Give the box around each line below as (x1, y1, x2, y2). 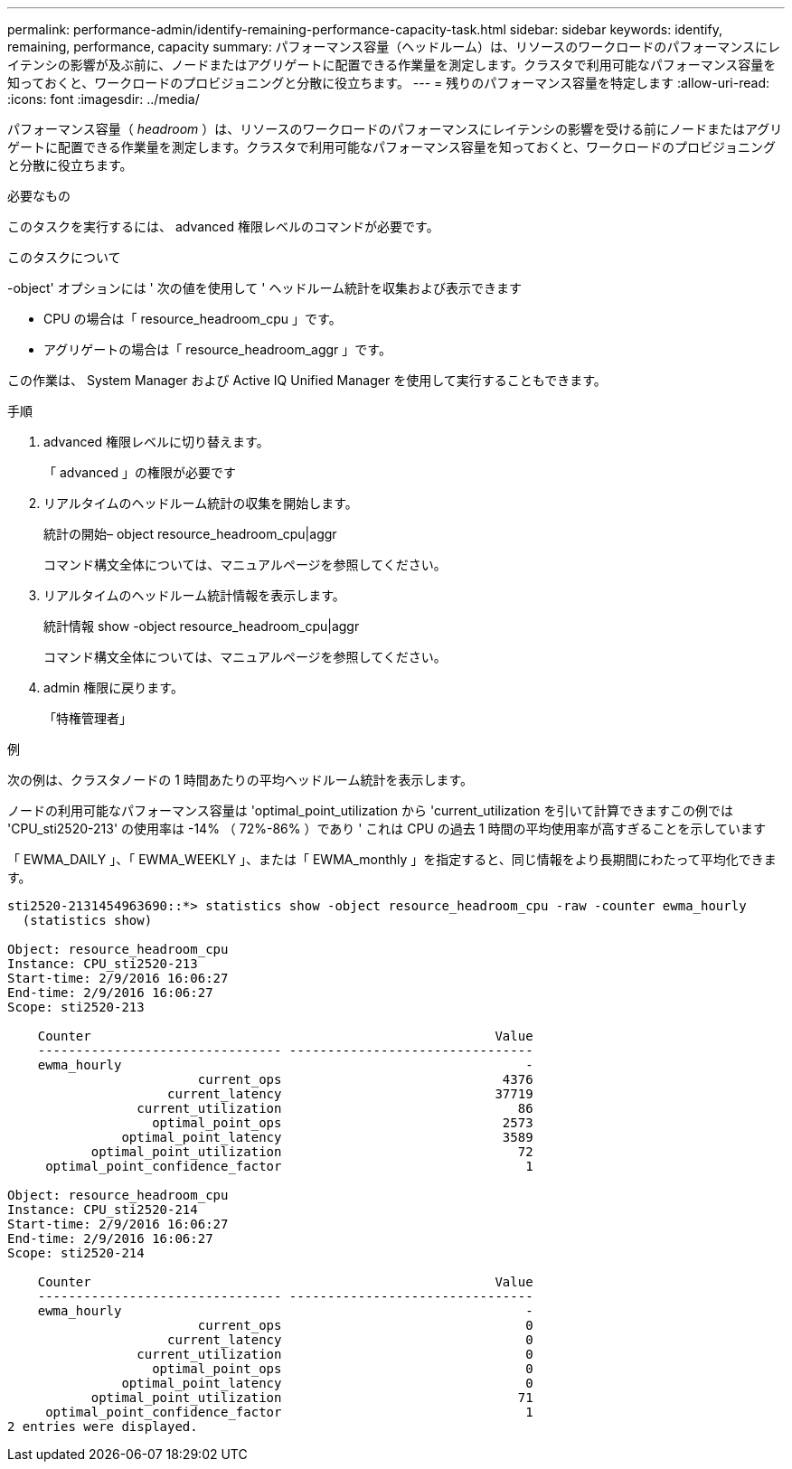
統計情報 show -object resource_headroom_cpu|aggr (43, 618, 360, 634)
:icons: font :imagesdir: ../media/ (7, 91, 200, 107)
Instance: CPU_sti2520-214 (7, 1202, 198, 1217)
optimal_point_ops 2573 (152, 1116, 533, 1130)
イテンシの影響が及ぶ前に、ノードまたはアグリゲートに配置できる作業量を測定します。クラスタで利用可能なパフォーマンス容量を (7, 57, 777, 72)
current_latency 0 (167, 1332, 533, 1347)
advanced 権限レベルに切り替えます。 (43, 434, 269, 449)
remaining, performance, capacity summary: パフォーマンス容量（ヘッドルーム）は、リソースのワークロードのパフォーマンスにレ (7, 39, 780, 54)
